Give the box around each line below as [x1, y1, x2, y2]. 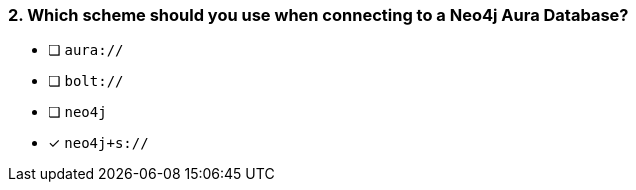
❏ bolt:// [48, 72, 124, 90]
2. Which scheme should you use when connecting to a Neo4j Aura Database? [8, 5, 629, 25]
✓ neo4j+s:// [48, 134, 149, 152]
